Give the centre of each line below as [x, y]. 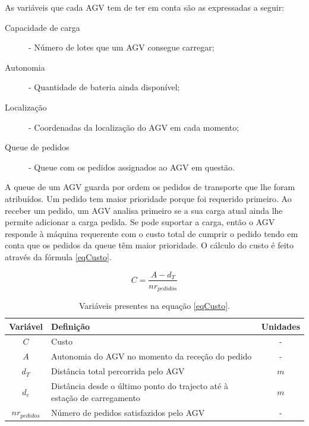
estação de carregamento [96, 397]
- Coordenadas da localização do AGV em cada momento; [134, 127]
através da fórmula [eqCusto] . [58, 256]
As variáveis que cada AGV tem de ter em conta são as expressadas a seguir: [145, 7]
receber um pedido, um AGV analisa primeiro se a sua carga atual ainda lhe [144, 210]
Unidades [280, 326]
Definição [71, 326]
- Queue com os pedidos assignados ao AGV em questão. [132, 167]
